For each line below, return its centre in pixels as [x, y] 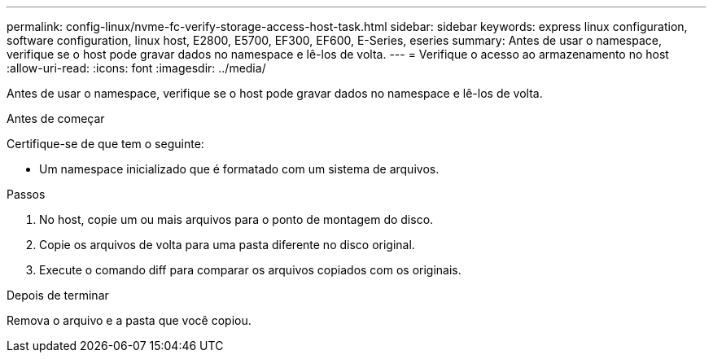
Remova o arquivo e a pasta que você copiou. [129, 320]
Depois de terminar [58, 295]
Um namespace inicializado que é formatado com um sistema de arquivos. [239, 169]
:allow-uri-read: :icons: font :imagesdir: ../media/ [136, 68]
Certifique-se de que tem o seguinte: [105, 144]
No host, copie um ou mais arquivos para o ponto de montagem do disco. [236, 219]
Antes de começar [56, 118]
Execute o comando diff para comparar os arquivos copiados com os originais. [250, 270]
